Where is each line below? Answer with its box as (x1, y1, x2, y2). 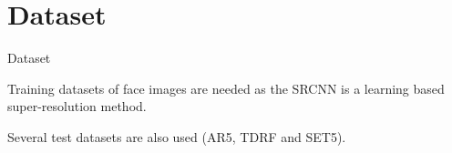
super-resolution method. (7, 97, 147, 116)
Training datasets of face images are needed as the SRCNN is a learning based (7, 78, 445, 97)
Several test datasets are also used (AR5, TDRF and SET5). (7, 127, 346, 146)
